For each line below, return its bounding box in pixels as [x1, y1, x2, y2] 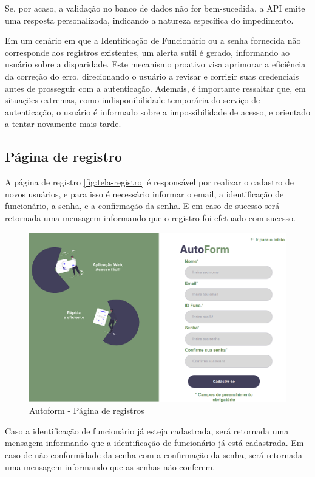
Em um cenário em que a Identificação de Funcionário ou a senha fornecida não [5, 34, 301, 47]
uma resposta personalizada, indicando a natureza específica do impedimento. [5, 13, 294, 26]
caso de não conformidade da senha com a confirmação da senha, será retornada [5, 448, 303, 461]
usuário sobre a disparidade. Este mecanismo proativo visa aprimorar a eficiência [5, 58, 306, 70]
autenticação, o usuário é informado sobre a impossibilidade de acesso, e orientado [5, 105, 311, 118]
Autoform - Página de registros [29, 404, 144, 417]
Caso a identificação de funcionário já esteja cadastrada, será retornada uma [5, 424, 289, 437]
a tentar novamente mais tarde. [5, 117, 121, 130]
